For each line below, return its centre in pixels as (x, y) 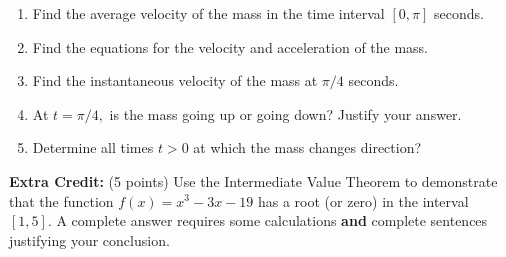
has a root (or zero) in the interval (363, 200)
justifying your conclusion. (89, 239)
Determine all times (93, 147)
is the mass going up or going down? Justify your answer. (285, 113)
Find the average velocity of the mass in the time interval (208, 13)
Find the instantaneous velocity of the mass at (175, 80)
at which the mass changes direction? (307, 147)
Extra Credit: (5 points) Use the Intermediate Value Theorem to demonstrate (253, 180)
